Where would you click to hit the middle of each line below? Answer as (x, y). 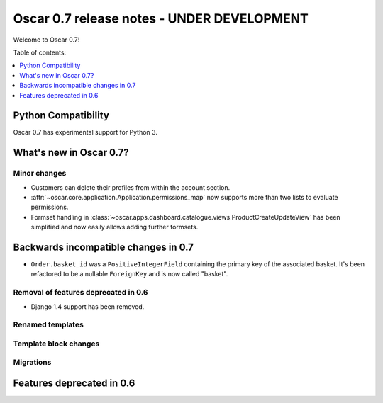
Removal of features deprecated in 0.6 (81, 293)
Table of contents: (40, 52)
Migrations (32, 363)
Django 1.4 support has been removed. (88, 306)
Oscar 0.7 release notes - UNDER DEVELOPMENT (161, 18)
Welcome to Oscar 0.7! (46, 40)
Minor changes (40, 174)
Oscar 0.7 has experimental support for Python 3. (85, 132)
